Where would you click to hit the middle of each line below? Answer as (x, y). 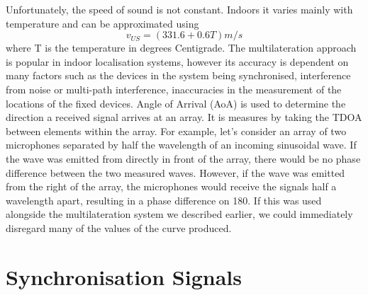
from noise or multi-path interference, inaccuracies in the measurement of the (174, 89)
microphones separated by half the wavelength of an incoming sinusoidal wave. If (181, 145)
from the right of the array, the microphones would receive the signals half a (171, 186)
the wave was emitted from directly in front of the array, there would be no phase (183, 158)
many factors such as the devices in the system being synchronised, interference (178, 75)
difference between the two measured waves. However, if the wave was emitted (175, 172)
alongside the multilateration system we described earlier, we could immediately (179, 214)
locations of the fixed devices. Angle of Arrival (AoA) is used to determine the (176, 103)
